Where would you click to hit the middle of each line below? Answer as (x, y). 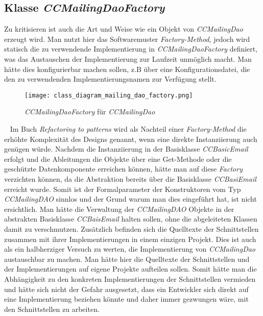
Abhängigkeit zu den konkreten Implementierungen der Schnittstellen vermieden (130, 278)
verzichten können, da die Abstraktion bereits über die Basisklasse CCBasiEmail (130, 178)
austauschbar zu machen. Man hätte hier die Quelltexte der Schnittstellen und (127, 259)
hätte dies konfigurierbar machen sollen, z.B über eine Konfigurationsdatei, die (127, 69)
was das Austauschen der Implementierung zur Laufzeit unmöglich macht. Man (128, 58)
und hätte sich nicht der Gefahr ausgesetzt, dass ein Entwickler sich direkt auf (126, 289)
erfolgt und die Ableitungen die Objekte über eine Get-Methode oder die (118, 159)
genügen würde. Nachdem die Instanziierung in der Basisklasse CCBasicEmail (126, 149)
